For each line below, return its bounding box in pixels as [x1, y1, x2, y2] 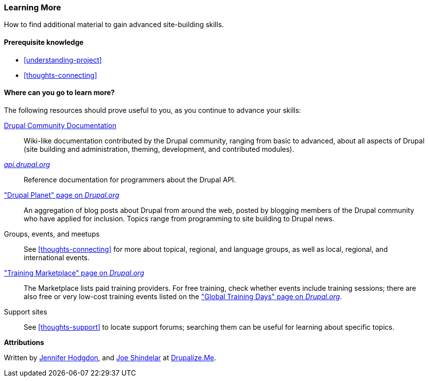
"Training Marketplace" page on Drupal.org [4, 268, 144, 277]
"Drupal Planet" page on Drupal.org [4, 190, 119, 199]
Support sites [4, 307, 47, 316]
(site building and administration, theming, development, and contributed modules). [24, 144, 294, 153]
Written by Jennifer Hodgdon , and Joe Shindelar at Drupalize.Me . [4, 353, 216, 362]
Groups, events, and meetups [4, 229, 100, 238]
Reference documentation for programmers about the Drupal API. [24, 175, 236, 184]
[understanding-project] [24, 55, 102, 64]
